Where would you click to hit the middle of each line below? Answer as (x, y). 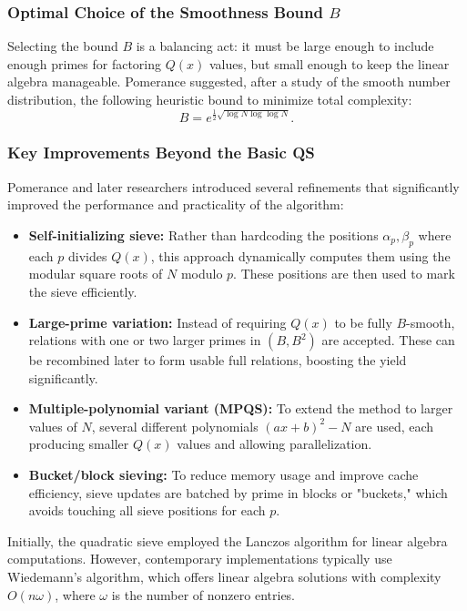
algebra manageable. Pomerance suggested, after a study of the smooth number (229, 81)
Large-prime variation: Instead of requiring (157, 322)
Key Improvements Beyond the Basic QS (161, 153)
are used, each (395, 426)
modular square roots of (96, 274)
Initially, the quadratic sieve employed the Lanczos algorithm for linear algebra (228, 540)
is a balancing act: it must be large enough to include (285, 46)
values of (53, 426)
